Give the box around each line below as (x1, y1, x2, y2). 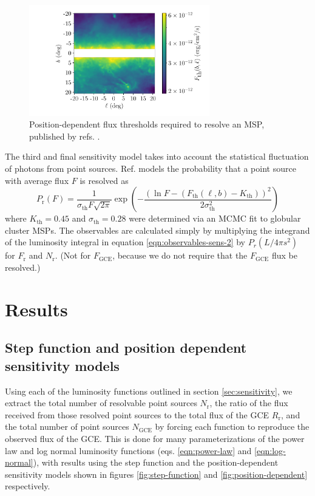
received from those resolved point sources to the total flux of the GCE (5, 408, 269, 421)
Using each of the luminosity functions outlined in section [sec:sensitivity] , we (5, 384, 293, 397)
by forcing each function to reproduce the (155, 420, 310, 433)
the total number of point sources (5, 420, 129, 433)
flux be (271, 249, 297, 262)
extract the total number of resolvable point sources (5, 396, 197, 409)
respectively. (5, 480, 50, 492)
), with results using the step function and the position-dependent (33, 456, 279, 469)
